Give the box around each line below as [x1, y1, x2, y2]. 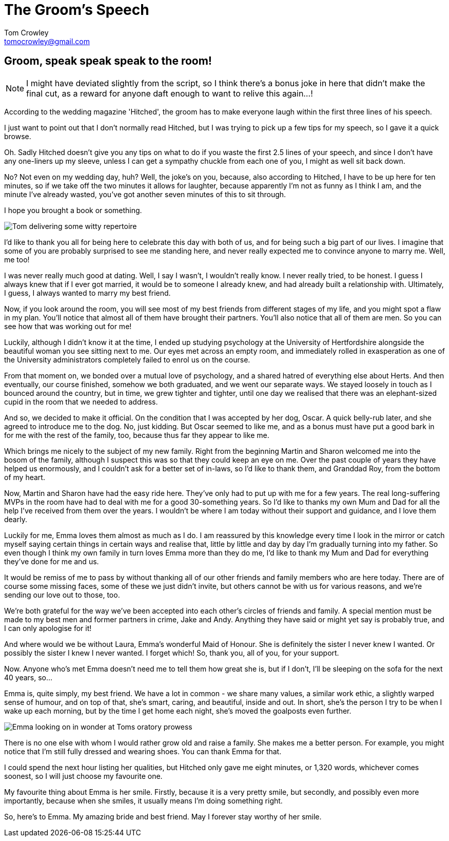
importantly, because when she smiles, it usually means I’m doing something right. [4, 796, 283, 805]
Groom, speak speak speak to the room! [4, 54, 212, 68]
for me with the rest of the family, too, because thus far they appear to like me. [4, 430, 269, 439]
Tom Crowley [4, 28, 49, 37]
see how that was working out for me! [4, 321, 132, 331]
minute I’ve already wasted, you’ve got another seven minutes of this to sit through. [4, 189, 286, 199]
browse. [4, 131, 31, 141]
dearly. [4, 514, 27, 524]
